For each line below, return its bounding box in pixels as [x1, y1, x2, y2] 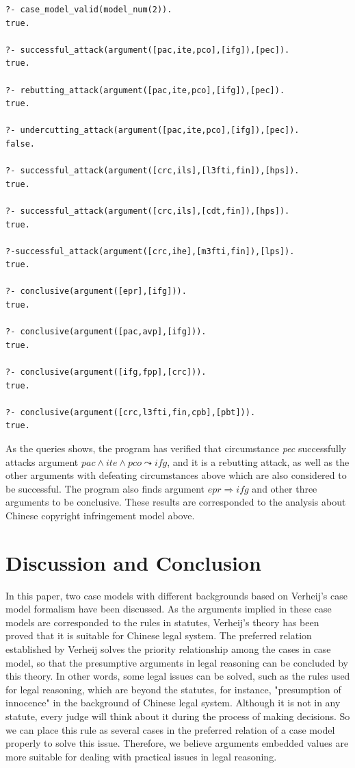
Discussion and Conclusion [5, 548, 261, 576]
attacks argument [5, 454, 79, 469]
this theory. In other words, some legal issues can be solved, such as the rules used [5, 669, 350, 683]
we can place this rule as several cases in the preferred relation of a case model [5, 722, 335, 736]
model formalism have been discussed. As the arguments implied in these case [5, 602, 332, 616]
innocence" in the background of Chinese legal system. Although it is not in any [5, 695, 341, 710]
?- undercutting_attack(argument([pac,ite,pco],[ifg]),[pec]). [5, 125, 300, 136]
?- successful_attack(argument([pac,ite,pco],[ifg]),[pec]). [5, 45, 290, 55]
